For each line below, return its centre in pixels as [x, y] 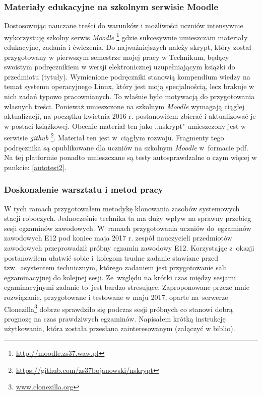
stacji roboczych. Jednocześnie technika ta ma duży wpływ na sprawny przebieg [128, 218]
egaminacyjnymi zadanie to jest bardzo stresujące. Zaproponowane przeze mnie [127, 287]
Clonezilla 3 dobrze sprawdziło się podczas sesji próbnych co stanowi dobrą [118, 308]
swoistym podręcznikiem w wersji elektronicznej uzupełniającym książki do [120, 67]
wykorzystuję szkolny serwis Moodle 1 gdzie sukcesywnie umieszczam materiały [126, 36]
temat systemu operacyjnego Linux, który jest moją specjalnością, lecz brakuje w [129, 86]
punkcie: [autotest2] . [35, 167]
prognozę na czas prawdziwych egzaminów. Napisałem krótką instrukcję [115, 318]
